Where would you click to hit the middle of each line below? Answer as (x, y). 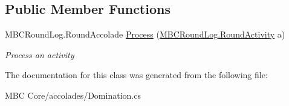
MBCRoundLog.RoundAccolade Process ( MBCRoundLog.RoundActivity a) (145, 34)
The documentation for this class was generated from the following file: (136, 75)
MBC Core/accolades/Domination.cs (73, 95)
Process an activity (40, 54)
